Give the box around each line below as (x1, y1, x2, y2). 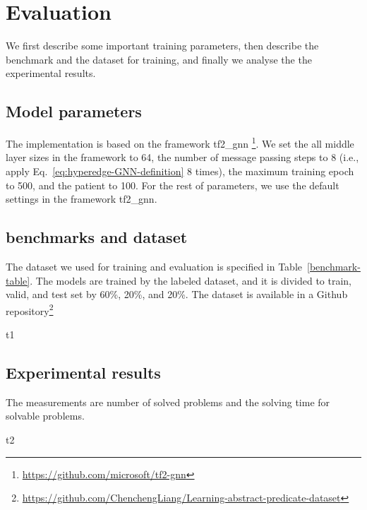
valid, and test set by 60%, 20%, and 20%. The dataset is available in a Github (6, 287, 348, 302)
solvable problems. (6, 408, 85, 423)
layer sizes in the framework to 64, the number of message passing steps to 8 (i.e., (6, 150, 359, 165)
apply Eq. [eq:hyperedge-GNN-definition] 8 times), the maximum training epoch (6, 163, 354, 178)
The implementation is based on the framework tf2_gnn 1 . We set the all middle (6, 134, 354, 150)
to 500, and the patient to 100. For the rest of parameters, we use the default (6, 177, 339, 192)
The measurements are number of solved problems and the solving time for (6, 394, 330, 409)
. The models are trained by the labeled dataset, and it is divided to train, (30, 273, 351, 287)
